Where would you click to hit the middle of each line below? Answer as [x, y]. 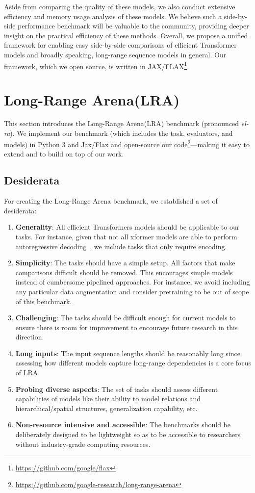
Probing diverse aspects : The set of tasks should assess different [117, 389]
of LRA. [28, 373]
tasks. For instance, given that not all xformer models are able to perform [126, 236]
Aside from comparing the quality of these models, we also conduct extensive [120, 6]
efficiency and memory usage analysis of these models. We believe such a [113, 16]
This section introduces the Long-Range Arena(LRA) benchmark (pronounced [122, 123]
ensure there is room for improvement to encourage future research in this [127, 327]
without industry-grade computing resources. [83, 444]
